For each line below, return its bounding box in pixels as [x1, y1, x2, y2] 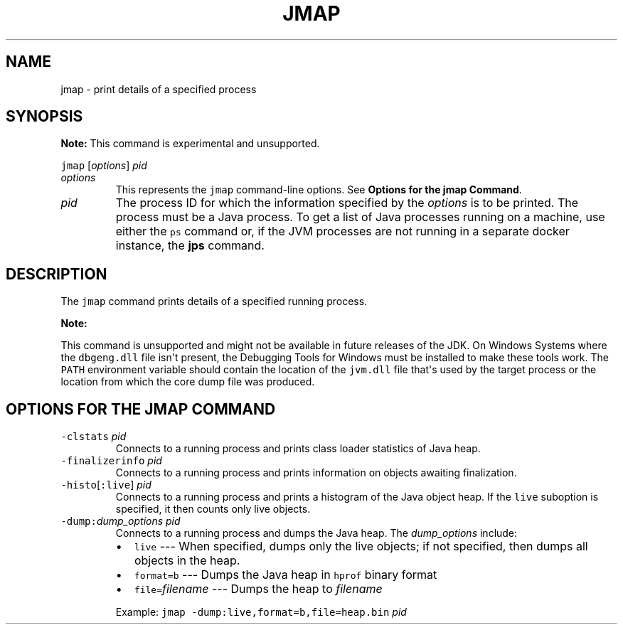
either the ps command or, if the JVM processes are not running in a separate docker [115, 224, 570, 239]
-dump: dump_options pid [60, 515, 181, 528]
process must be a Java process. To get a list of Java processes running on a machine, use [115, 210, 605, 225]
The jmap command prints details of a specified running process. [60, 295, 368, 308]
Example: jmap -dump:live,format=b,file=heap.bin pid [115, 606, 407, 619]
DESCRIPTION [6, 265, 107, 283]
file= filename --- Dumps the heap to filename [134, 582, 383, 597]
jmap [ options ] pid [60, 159, 147, 172]
